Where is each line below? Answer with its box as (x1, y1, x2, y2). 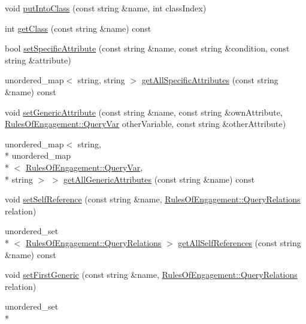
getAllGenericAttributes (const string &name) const (63, 172, 255, 185)
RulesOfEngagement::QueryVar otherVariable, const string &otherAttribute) (5, 117, 286, 130)
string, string (77, 74, 125, 86)
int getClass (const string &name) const (5, 22, 152, 34)
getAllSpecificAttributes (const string (141, 74, 278, 86)
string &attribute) (5, 53, 71, 66)
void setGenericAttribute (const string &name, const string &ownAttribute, (5, 105, 283, 118)
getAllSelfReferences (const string (178, 236, 301, 249)
